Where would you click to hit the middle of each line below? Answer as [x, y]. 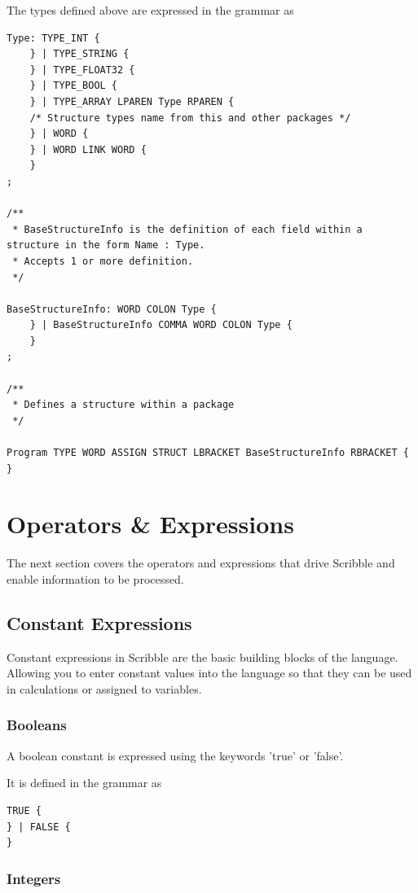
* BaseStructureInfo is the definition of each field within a [187, 229]
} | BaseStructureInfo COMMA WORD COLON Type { [161, 325]
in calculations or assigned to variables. [104, 688]
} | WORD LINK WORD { [88, 149]
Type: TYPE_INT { [53, 38]
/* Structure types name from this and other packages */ [190, 118]
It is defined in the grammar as [84, 783]
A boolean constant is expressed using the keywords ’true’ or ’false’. [175, 755]
